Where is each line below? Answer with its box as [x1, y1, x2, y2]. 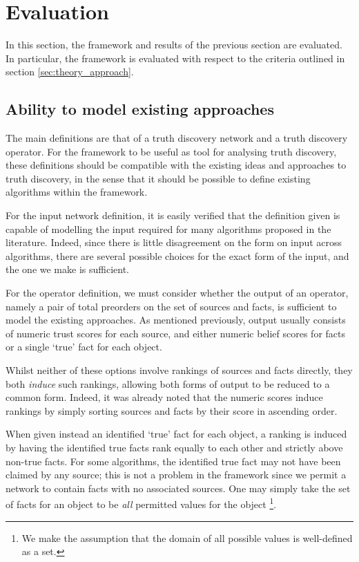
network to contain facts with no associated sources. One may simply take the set [6, 480, 351, 495]
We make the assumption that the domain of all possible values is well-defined [21, 530, 353, 545]
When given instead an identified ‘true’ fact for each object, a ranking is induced [6, 427, 347, 441]
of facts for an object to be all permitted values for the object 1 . [6, 495, 277, 512]
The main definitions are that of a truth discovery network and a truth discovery [6, 131, 348, 145]
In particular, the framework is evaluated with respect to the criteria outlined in [6, 50, 345, 65]
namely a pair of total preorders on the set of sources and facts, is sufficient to [6, 299, 337, 313]
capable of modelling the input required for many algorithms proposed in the [6, 221, 331, 236]
